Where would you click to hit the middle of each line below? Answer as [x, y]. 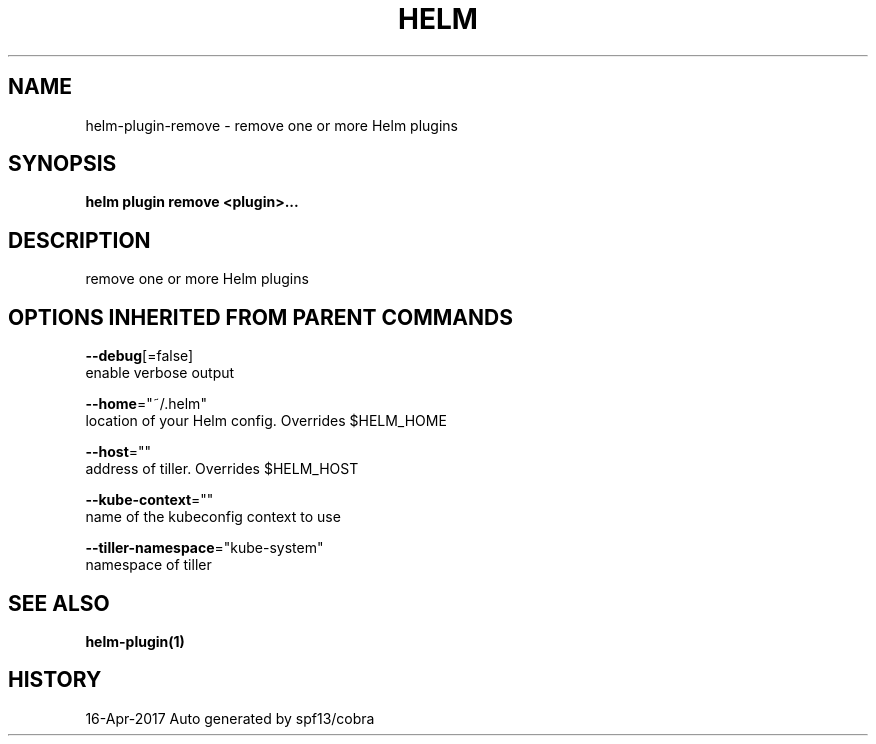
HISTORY [55, 680]
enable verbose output [160, 373]
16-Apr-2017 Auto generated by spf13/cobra [230, 718]
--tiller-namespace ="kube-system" [204, 548]
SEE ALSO [59, 603]
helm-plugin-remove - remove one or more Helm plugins [271, 125]
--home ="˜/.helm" [146, 404]
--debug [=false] [139, 356]
